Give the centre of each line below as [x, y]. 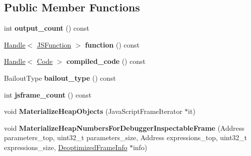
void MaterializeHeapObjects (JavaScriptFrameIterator [93, 111]
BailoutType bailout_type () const [60, 78]
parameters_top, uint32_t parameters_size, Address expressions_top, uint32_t [126, 137]
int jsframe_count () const [48, 94]
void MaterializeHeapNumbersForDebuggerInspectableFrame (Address [124, 128]
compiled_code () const [106, 61]
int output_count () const [47, 28]
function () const [112, 44]
